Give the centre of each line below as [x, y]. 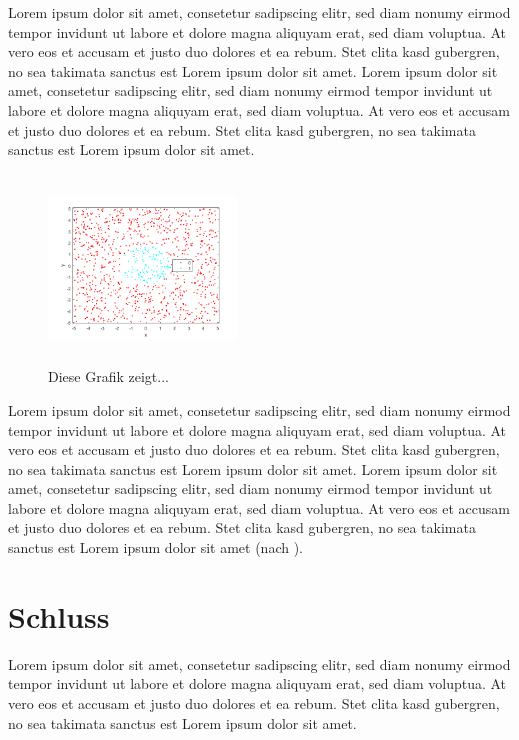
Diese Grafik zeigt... [108, 376]
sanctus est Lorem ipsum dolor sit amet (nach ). [156, 547]
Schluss [59, 615]
